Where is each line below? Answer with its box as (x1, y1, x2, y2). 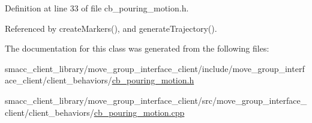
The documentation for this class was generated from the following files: (5, 42, 269, 55)
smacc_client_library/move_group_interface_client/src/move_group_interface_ (5, 94, 307, 106)
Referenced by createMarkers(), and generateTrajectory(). (5, 22, 217, 34)
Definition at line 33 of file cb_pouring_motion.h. (5, 2, 189, 14)
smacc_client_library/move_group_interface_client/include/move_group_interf (5, 62, 305, 74)
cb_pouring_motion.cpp (94, 106, 185, 118)
